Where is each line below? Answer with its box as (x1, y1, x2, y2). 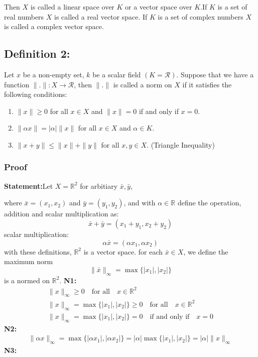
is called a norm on (113, 79, 172, 89)
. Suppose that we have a (176, 69, 254, 79)
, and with (123, 197, 156, 208)
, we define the (183, 246, 228, 257)
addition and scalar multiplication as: (4, 208, 119, 219)
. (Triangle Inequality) (147, 139, 215, 150)
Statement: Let (4, 180, 53, 191)
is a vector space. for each (83, 246, 163, 257)
